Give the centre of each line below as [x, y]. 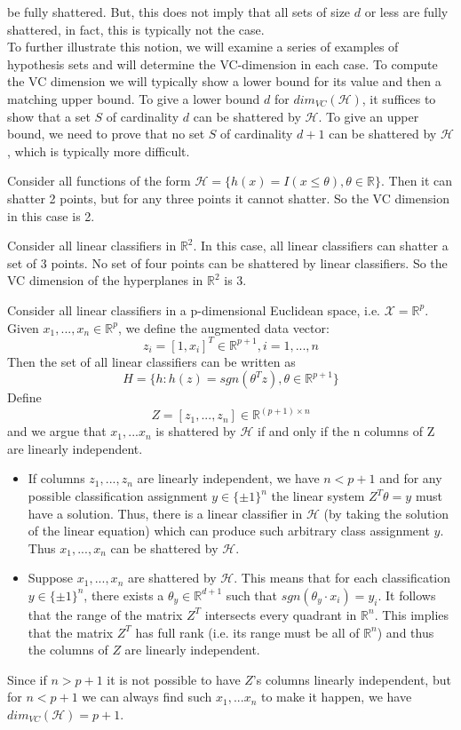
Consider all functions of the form [99, 181]
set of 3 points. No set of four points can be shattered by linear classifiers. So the [227, 262]
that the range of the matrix [105, 614]
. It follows [407, 595]
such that [252, 595]
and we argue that [57, 431]
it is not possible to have [174, 679]
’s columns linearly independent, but [352, 679]
